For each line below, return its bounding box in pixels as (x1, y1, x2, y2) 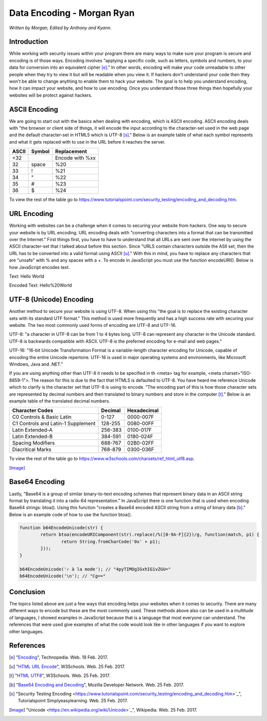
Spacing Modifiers (12, 440, 55, 447)
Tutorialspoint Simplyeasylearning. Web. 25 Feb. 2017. (18, 698, 128, 704)
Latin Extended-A (12, 426, 53, 433)
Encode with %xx (55, 154, 96, 161)
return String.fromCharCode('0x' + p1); (61, 539, 161, 544)
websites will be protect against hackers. (9, 92, 92, 98)
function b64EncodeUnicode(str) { (19, 525, 103, 530)
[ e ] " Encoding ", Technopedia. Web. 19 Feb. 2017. (9, 654, 108, 661)
